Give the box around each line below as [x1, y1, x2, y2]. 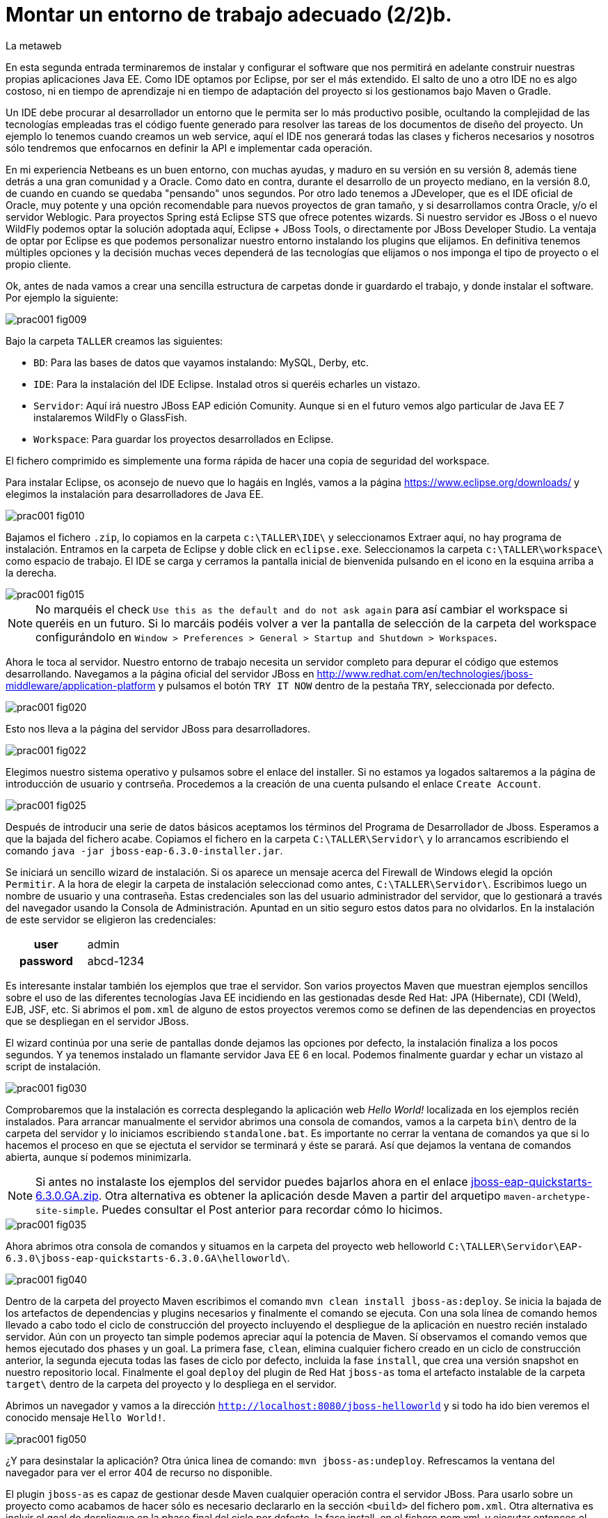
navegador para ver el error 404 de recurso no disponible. [6, 1466, 273, 1478]
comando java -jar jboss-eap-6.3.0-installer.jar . [6, 844, 283, 856]
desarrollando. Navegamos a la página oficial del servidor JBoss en [6, 667, 314, 680]
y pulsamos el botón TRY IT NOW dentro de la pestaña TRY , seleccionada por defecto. [158, 679, 555, 691]
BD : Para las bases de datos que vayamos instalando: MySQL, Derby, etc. [33, 356, 369, 368]
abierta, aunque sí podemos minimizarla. [6, 1150, 192, 1163]
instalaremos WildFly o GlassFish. [33, 411, 187, 423]
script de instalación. [6, 1060, 101, 1072]
